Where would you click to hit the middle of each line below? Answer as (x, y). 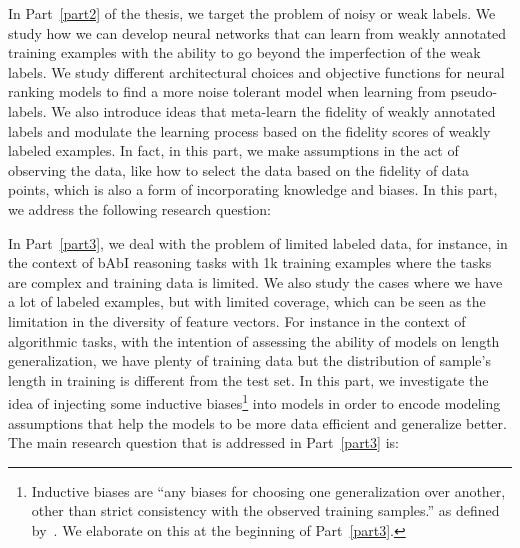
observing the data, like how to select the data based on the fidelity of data (239, 169)
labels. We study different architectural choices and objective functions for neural (256, 71)
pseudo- (474, 91)
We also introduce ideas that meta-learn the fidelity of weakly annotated (273, 110)
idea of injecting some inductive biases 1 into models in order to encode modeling (254, 401)
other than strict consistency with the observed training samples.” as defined (265, 510)
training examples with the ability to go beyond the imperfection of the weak (244, 52)
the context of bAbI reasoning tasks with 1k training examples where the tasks (250, 262)
